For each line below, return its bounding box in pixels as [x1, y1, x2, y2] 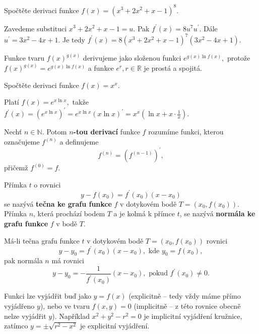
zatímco [4, 320, 28, 331]
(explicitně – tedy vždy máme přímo [128, 291, 241, 301]
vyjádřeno [4, 300, 35, 311]
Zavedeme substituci [4, 23, 67, 33]
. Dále [199, 23, 218, 33]
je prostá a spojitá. [144, 63, 202, 73]
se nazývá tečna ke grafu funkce [4, 198, 112, 209]
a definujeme [59, 136, 99, 147]
